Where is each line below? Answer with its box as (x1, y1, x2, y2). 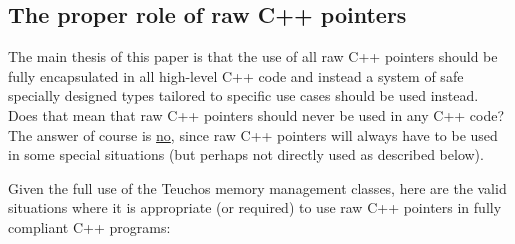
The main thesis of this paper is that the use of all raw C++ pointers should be (8, 46, 498, 67)
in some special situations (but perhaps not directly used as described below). (8, 144, 484, 165)
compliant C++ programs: (8, 216, 171, 237)
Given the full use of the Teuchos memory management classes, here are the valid (8, 177, 507, 198)
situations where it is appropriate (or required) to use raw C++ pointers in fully (8, 197, 502, 218)
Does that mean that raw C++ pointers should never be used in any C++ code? (8, 104, 505, 125)
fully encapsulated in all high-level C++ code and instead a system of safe (8, 65, 464, 86)
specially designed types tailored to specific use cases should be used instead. (8, 85, 479, 106)
